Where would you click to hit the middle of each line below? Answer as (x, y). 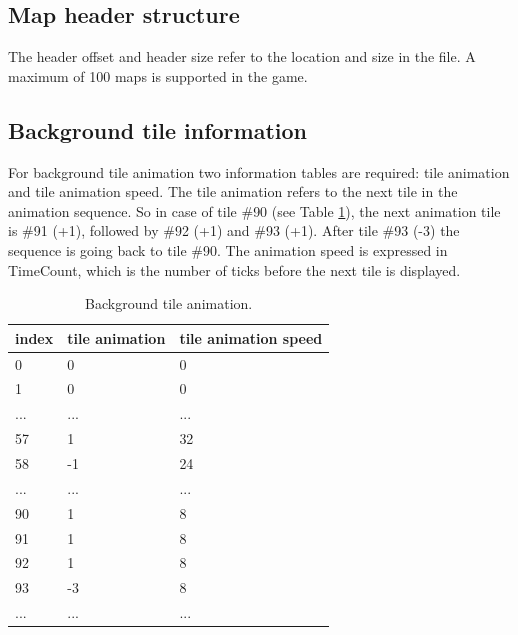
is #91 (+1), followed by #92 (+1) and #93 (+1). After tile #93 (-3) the (234, 230)
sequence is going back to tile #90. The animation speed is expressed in (228, 249)
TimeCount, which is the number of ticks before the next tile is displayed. (234, 269)
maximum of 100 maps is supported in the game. (158, 75)
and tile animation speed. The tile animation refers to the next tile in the (233, 191)
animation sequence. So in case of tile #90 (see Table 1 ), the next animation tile (254, 210)
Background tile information (157, 129)
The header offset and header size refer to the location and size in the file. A (242, 56)
